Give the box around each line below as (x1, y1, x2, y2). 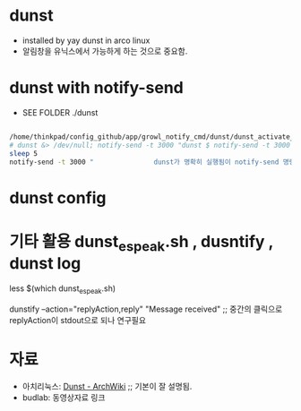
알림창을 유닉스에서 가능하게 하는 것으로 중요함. (21, 46, 188, 56)
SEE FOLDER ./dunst (21, 107, 99, 117)
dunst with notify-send (9, 78, 184, 98)
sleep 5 (9, 149, 39, 158)
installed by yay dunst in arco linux (21, 35, 150, 46)
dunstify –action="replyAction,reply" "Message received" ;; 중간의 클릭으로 (9, 304, 283, 314)
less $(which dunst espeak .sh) (9, 283, 116, 295)
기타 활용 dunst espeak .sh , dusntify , (9, 231, 274, 255)
